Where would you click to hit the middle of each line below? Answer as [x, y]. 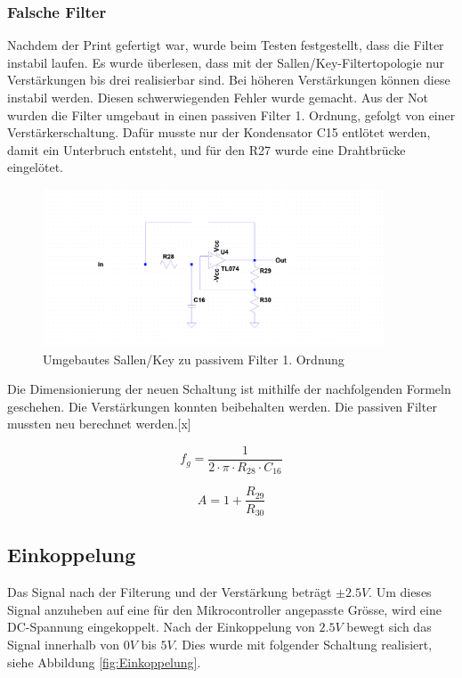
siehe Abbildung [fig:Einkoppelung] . [104, 662]
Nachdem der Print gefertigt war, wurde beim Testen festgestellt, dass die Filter [226, 45]
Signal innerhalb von [64, 644]
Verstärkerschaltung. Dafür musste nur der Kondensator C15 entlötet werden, [219, 132]
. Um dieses [400, 592]
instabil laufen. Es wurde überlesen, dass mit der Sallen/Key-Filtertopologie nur [226, 62]
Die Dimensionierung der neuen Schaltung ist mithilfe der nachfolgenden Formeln [229, 389]
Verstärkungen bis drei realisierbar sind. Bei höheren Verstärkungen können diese [229, 80]
